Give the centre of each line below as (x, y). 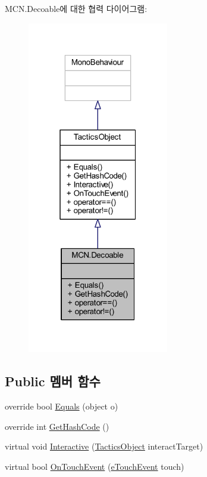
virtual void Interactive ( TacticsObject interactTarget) (104, 446)
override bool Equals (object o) (62, 406)
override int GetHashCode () (57, 426)
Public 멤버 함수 (53, 381)
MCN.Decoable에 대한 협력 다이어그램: (76, 8)
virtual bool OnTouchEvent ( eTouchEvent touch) (95, 466)
